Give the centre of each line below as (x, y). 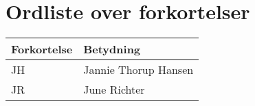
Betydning (112, 49)
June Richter (114, 90)
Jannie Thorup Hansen (138, 70)
